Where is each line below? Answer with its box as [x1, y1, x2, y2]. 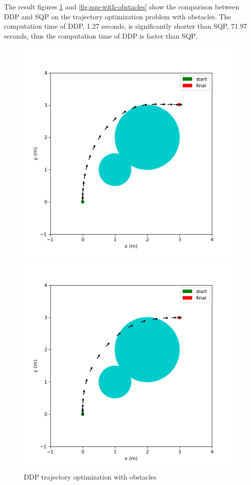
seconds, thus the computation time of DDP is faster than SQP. [4, 30, 197, 41]
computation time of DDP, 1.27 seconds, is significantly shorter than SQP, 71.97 [4, 21, 247, 31]
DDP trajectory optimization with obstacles [24, 471, 157, 482]
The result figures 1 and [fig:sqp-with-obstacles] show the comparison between [4, 1, 240, 11]
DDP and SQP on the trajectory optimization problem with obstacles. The [4, 11, 231, 21]
